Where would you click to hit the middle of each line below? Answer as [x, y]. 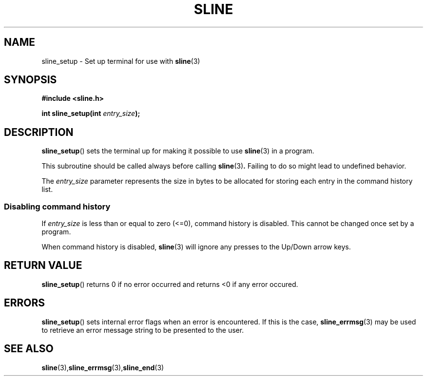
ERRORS [25, 303]
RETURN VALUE [43, 266]
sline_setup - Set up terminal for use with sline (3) [121, 61]
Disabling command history [57, 206]
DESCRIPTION [39, 132]
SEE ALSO [29, 349]
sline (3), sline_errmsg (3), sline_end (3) [103, 367]
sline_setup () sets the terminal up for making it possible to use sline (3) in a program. [178, 151]
